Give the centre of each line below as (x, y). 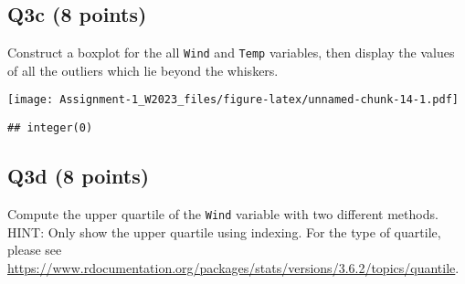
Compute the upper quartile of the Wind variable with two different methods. (223, 213)
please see (35, 250)
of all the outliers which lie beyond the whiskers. (143, 70)
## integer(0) (50, 128)
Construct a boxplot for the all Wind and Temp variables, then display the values (231, 53)
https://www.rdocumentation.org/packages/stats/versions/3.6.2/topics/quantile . (233, 267)
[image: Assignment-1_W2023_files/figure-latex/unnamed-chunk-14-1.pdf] (233, 100)
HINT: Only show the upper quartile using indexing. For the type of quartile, (224, 231)
